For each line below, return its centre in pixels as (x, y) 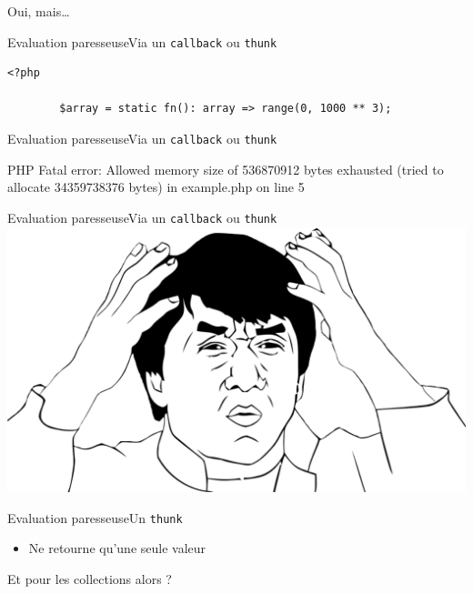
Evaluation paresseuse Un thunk (95, 517)
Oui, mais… (39, 11)
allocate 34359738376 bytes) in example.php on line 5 (156, 187)
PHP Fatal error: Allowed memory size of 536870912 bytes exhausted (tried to (226, 169)
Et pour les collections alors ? (90, 578)
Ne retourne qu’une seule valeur (117, 548)
